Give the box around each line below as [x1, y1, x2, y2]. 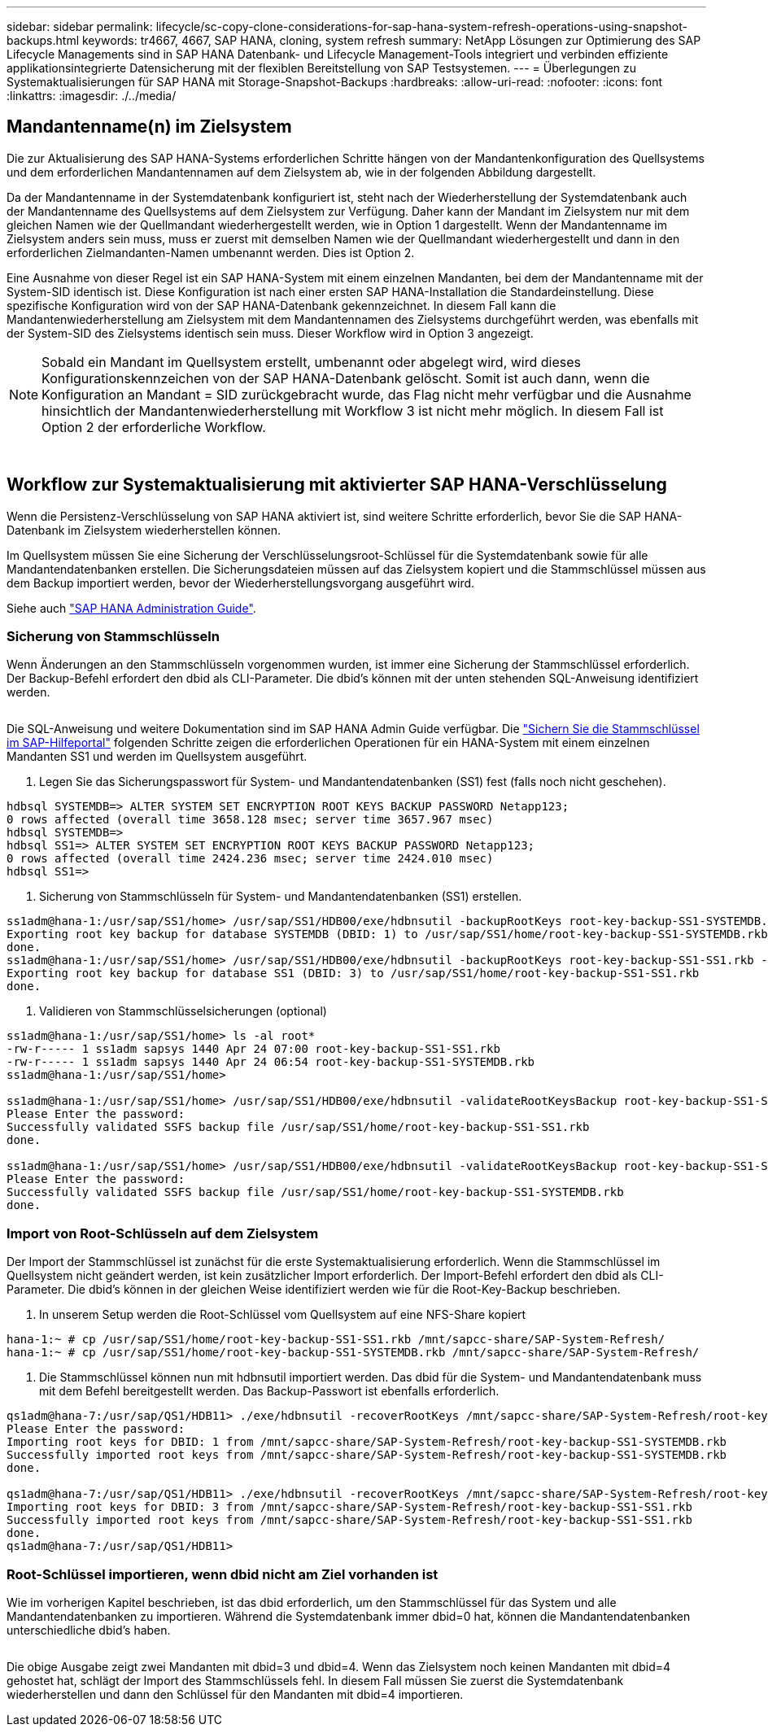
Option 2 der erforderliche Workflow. [41, 418, 266, 435]
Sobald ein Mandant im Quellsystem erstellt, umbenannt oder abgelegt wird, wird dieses [41, 353, 582, 370]
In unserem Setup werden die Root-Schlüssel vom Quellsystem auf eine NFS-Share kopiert [39, 1307, 526, 1322]
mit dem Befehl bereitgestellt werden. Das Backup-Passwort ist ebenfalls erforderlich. [39, 1384, 500, 1399]
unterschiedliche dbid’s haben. [7, 1622, 171, 1637]
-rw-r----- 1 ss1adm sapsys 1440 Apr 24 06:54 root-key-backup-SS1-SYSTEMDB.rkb [7, 1055, 535, 1069]
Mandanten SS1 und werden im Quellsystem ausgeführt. [7, 749, 308, 764]
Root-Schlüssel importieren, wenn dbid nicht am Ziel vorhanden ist [7, 1565, 439, 1582]
